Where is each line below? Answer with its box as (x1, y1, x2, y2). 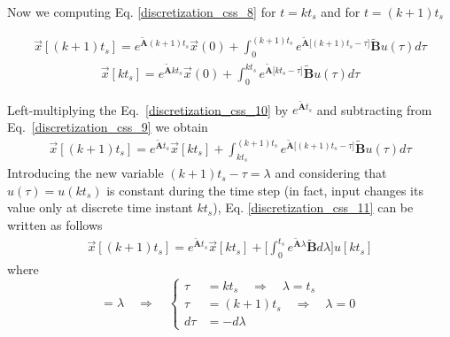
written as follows (7, 216, 103, 234)
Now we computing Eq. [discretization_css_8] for (7, 3, 276, 20)
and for (321, 3, 361, 20)
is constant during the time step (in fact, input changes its (106, 180, 423, 199)
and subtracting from (316, 100, 432, 119)
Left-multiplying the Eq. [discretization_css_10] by (7, 100, 289, 119)
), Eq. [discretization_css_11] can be (213, 198, 414, 217)
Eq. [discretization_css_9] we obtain (7, 117, 208, 135)
